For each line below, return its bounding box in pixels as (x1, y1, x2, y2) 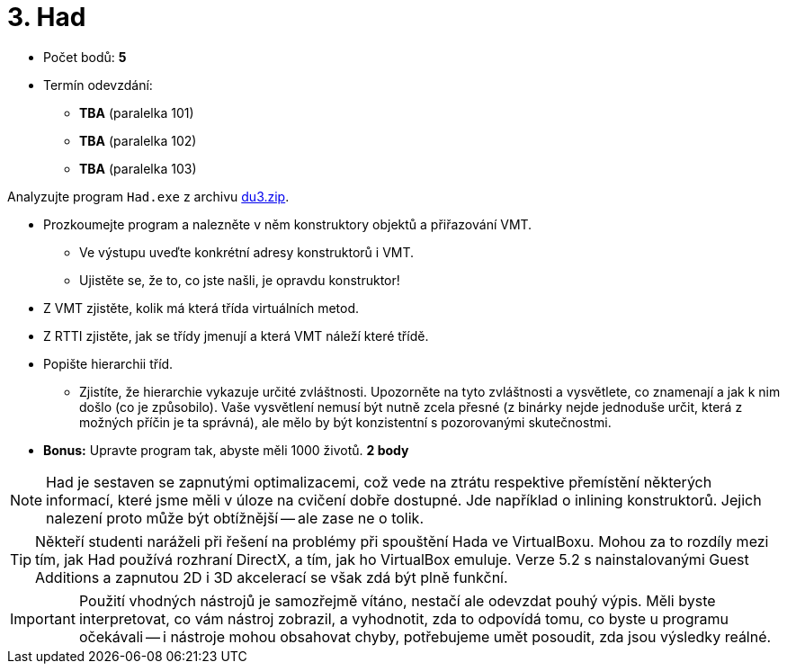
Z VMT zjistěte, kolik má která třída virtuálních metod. (43, 300, 360, 316)
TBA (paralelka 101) (79, 104, 194, 121)
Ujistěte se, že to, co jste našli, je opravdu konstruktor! (79, 272, 400, 288)
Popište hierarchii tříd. (43, 355, 174, 371)
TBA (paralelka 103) (79, 160, 197, 176)
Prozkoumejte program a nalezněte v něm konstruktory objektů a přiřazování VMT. (43, 216, 532, 232)
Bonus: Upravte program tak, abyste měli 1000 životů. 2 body (43, 442, 409, 458)
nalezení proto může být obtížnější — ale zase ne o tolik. (46, 508, 424, 527)
